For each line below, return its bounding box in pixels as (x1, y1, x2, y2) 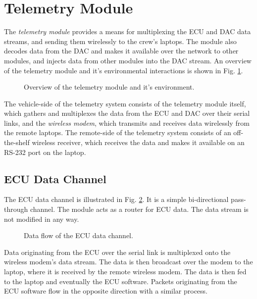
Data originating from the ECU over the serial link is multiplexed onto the (4, 247, 231, 257)
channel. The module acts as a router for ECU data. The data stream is (30, 204, 249, 214)
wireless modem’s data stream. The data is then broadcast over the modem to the (4, 256, 253, 267)
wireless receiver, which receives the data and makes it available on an (32, 137, 245, 148)
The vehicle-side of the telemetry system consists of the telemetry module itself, (4, 98, 246, 108)
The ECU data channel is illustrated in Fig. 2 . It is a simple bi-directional (4, 194, 229, 204)
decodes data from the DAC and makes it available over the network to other (4, 46, 239, 56)
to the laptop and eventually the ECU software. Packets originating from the (4, 276, 237, 286)
